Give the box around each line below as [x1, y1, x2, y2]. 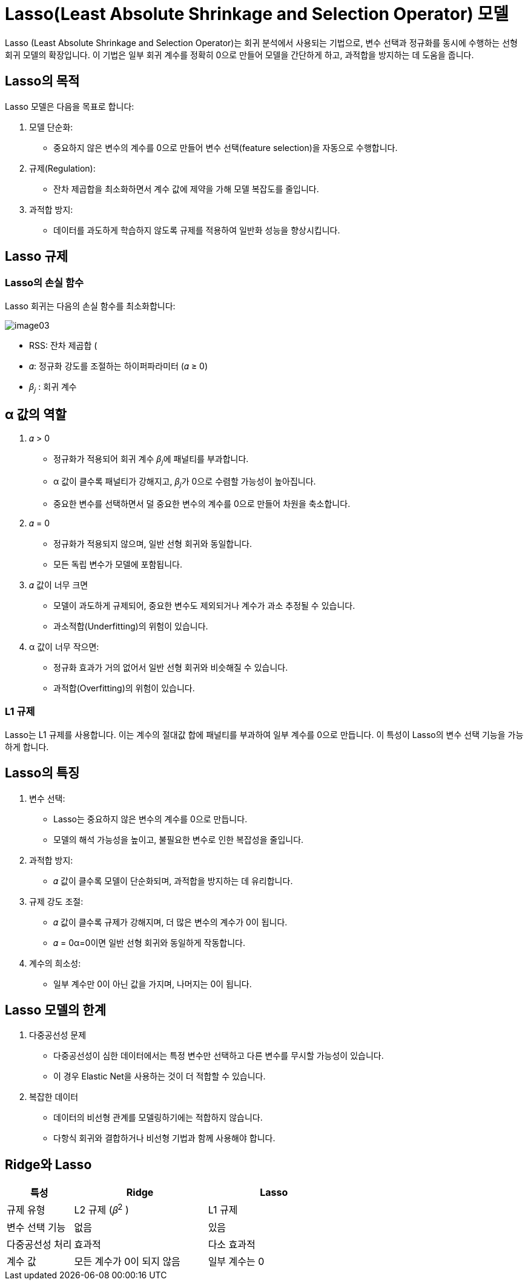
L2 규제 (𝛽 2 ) [74, 1202, 129, 1216]
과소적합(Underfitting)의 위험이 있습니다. [53, 621, 208, 632]
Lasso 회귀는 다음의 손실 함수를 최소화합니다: [5, 300, 176, 311]
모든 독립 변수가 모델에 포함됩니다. [53, 559, 182, 570]
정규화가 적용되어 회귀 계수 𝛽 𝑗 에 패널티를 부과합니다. [53, 454, 249, 467]
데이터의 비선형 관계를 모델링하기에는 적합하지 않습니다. [53, 1112, 263, 1123]
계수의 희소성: [29, 958, 81, 968]
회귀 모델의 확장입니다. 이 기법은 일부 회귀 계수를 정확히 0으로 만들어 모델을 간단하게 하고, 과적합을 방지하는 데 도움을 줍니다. [5, 49, 474, 60]
